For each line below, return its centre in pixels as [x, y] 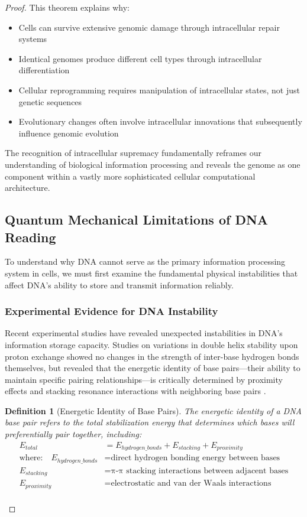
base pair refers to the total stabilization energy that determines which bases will [150, 422]
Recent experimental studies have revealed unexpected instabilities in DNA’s [144, 333]
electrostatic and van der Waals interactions [191, 484]
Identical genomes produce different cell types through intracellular [140, 58]
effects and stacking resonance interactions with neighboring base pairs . [135, 391]
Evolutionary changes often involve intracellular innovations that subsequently [160, 121]
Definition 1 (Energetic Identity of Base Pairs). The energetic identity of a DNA [153, 410]
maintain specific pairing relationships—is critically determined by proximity [144, 379]
